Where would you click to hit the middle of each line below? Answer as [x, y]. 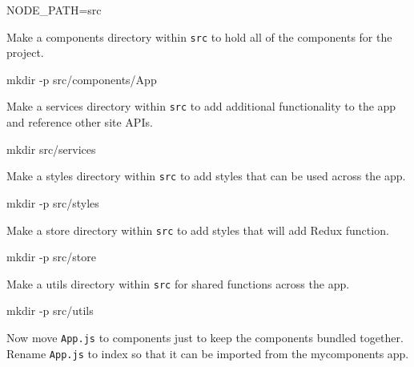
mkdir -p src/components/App [82, 79]
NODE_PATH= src [54, 10]
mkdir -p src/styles [53, 202]
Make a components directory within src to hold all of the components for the [199, 36]
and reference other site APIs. [80, 122]
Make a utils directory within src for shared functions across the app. [178, 283]
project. [25, 52]
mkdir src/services [51, 149]
